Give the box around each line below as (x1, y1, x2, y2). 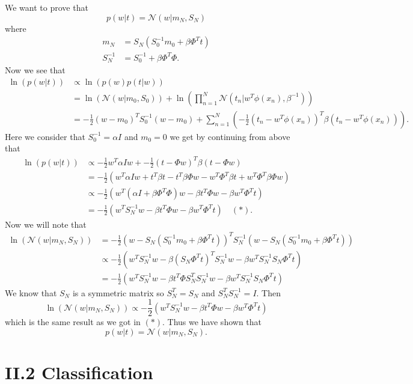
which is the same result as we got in (5, 315, 141, 328)
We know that (5, 286, 57, 299)
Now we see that (5, 64, 66, 76)
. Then (256, 286, 281, 299)
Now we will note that (5, 218, 87, 230)
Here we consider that (5, 130, 85, 142)
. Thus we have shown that (162, 315, 262, 328)
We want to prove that (5, 1, 88, 13)
